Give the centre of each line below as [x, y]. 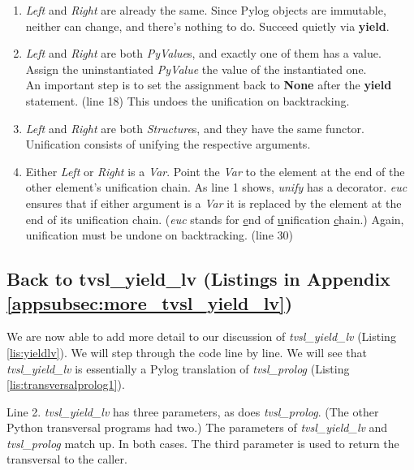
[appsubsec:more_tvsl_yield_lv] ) [150, 302]
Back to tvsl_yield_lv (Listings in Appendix [198, 279]
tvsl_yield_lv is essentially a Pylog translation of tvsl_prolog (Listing [178, 368]
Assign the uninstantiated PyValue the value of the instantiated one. [196, 69]
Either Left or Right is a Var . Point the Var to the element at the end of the [215, 171]
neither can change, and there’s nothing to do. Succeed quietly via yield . [207, 26]
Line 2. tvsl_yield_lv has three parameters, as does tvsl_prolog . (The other [193, 411]
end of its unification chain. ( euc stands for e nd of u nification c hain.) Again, [215, 219]
